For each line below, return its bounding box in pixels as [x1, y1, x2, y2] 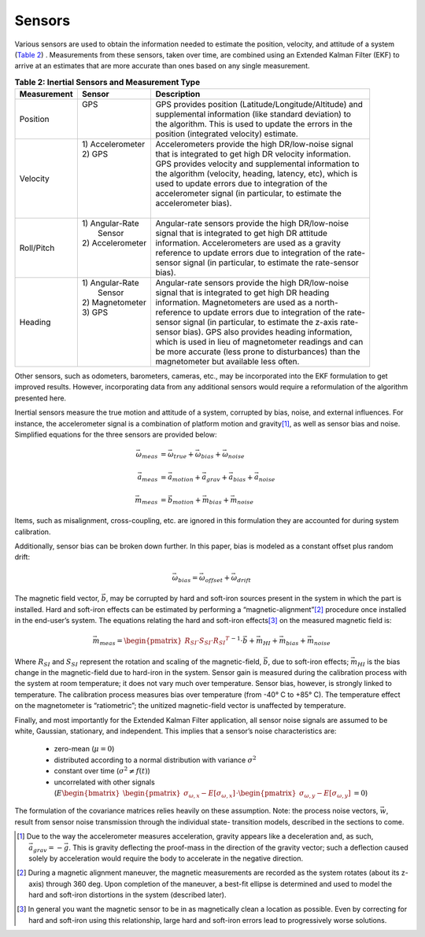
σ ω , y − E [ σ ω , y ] [299, 788, 352, 799]
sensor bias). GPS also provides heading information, [155, 326, 353, 338]
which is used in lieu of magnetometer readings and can [155, 337, 364, 348]
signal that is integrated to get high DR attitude [155, 228, 328, 239]
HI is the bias [357, 657, 401, 668]
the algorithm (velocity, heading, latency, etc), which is [155, 168, 358, 179]
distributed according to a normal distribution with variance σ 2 [54, 754, 257, 765]
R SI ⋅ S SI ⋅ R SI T [184, 635, 230, 647]
